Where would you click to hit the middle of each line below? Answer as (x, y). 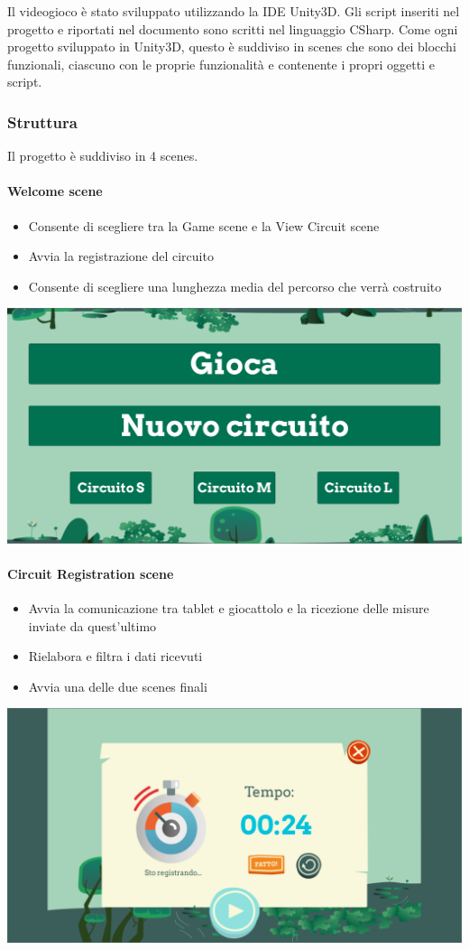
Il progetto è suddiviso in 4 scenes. (103, 156)
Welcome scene (55, 191)
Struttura (42, 121)
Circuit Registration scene (91, 573)
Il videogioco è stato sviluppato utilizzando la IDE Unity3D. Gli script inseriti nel (234, 11)
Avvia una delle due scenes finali (118, 686)
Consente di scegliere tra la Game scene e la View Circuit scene (204, 225)
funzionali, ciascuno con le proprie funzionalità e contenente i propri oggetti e (221, 64)
